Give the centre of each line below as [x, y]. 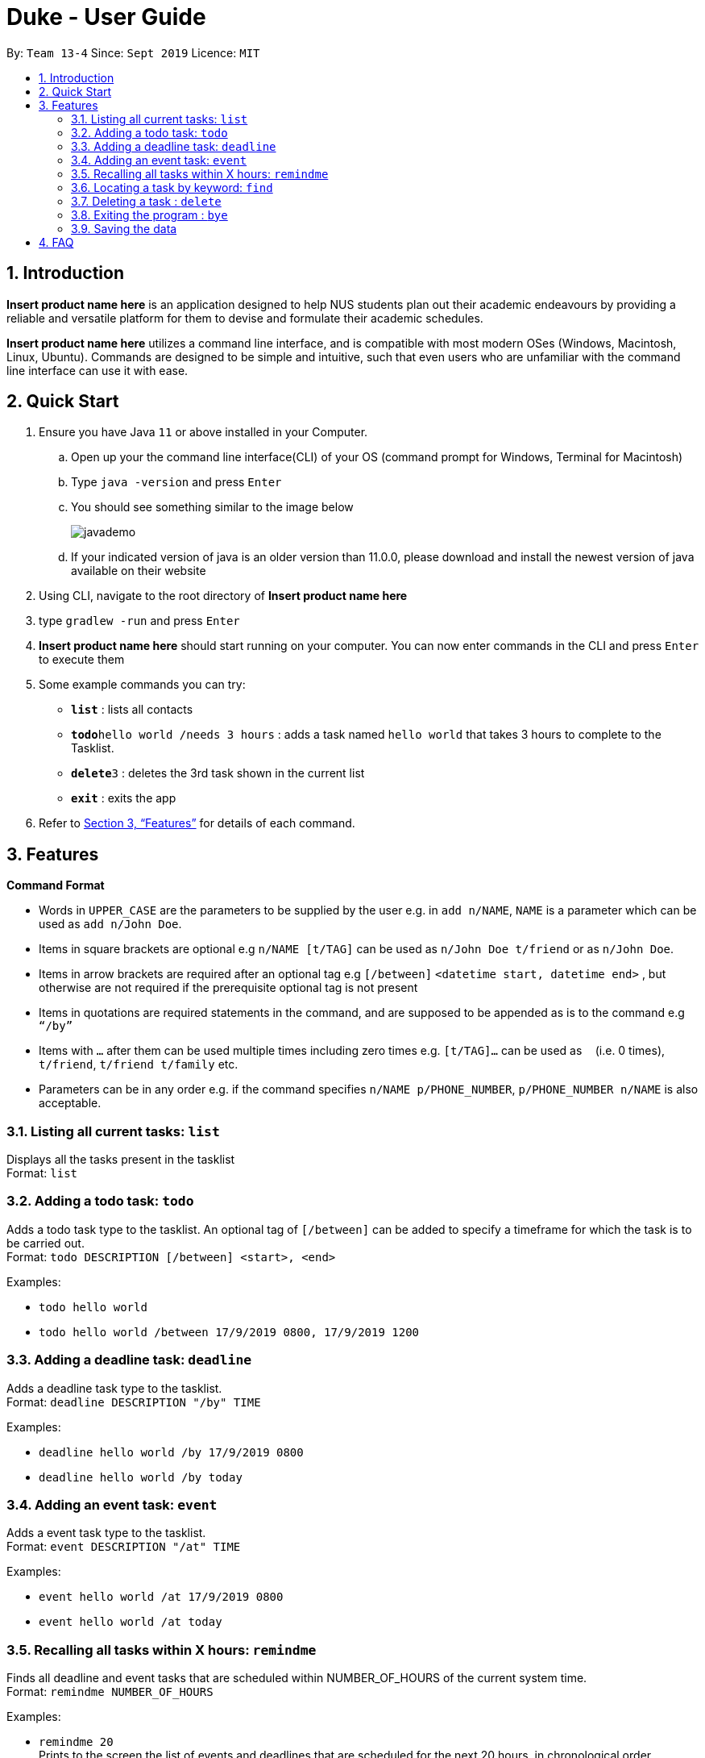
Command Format [56, 885]
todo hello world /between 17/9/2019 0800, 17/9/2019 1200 [229, 1332]
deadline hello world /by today [141, 1477]
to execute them [82, 660]
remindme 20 [76, 1742]
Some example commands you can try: [142, 685]
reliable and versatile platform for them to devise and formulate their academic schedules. [245, 318]
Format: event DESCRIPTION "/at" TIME [124, 1547]
